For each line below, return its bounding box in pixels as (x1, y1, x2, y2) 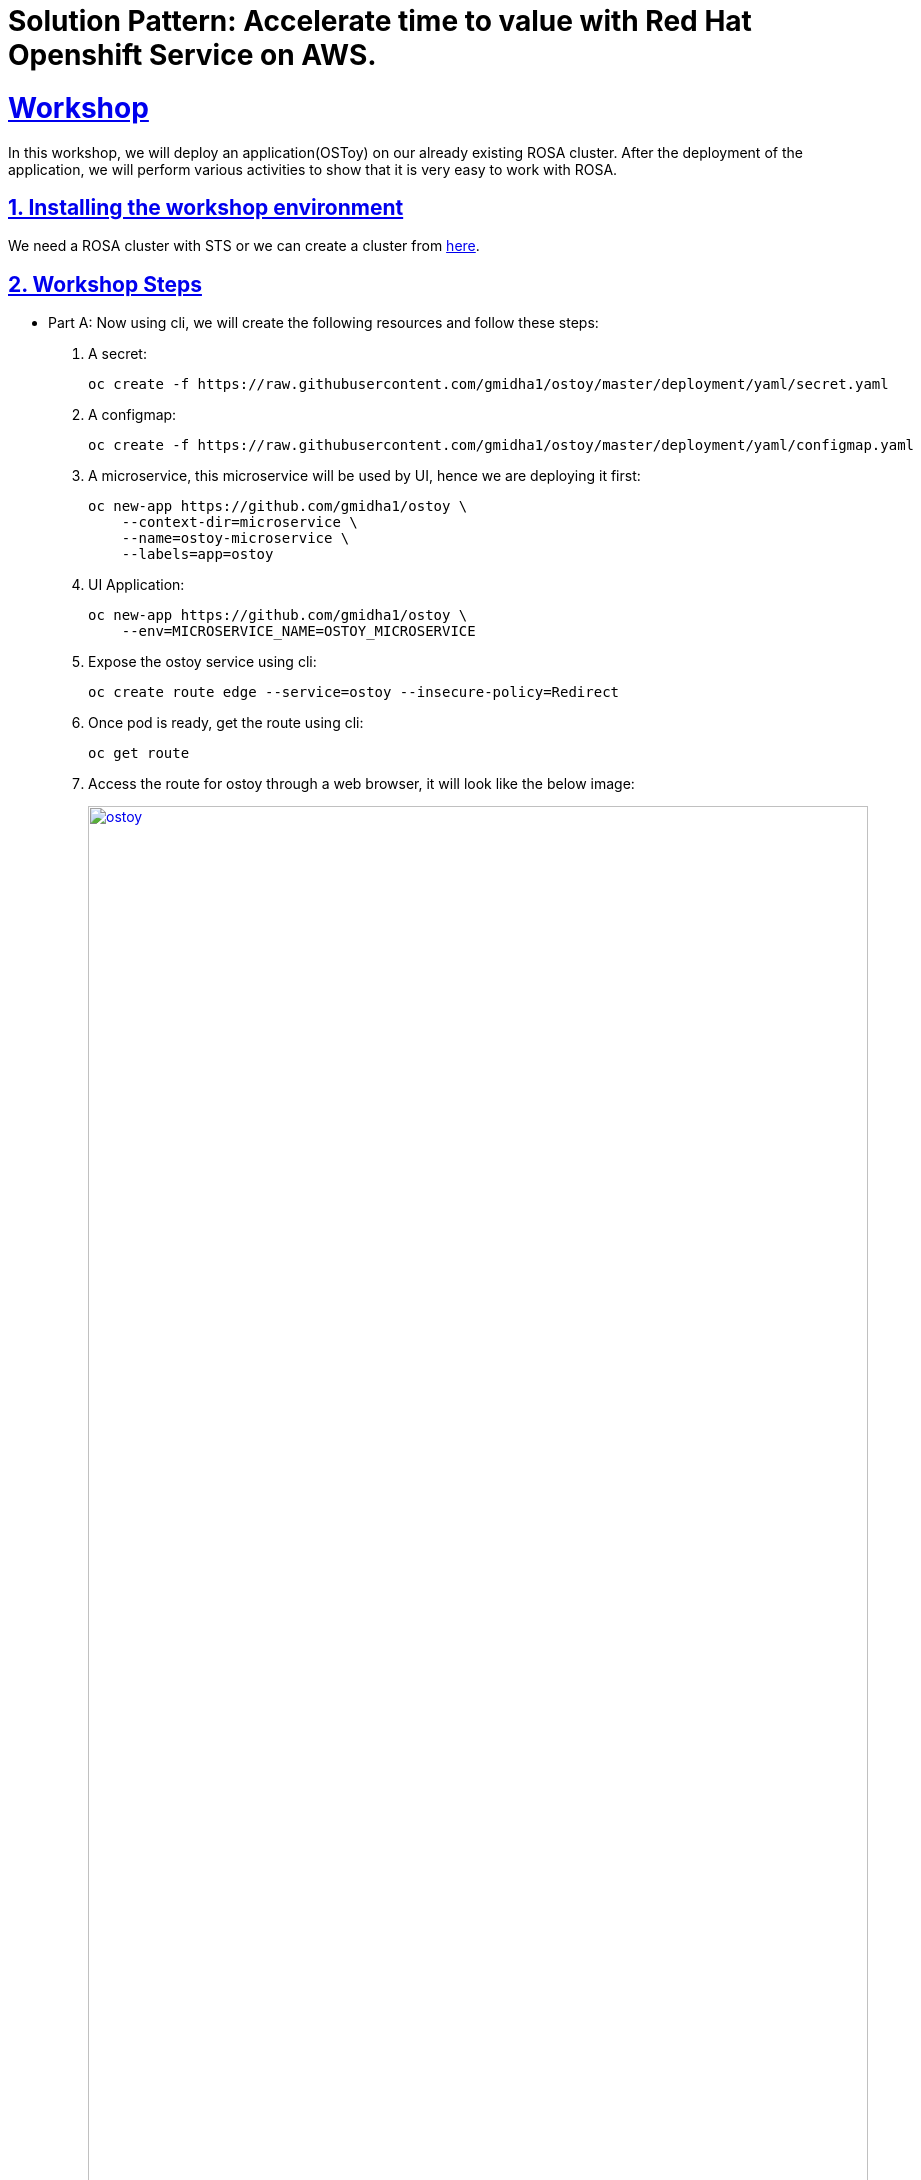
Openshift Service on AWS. (8, 38, 377, 72)
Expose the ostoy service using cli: (88, 653, 317, 671)
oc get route (88, 745, 190, 762)
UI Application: (88, 576, 185, 594)
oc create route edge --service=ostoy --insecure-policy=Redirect (88, 684, 620, 701)
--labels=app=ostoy (121, 546, 274, 563)
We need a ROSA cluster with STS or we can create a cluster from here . (8, 237, 480, 255)
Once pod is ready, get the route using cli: (88, 714, 364, 732)
